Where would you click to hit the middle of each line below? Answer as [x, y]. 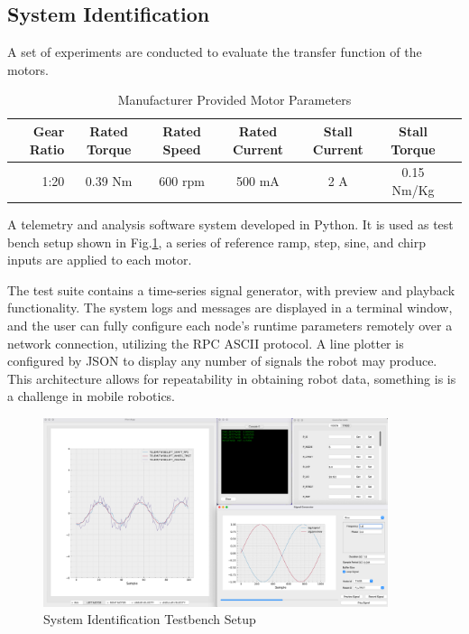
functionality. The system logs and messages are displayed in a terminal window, [230, 308]
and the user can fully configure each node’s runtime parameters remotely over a [230, 326]
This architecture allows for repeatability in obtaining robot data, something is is [232, 378]
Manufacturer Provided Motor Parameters [234, 100]
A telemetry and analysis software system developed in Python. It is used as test [230, 224]
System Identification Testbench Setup [150, 619]
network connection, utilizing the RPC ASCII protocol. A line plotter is [206, 343]
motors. [28, 69]
